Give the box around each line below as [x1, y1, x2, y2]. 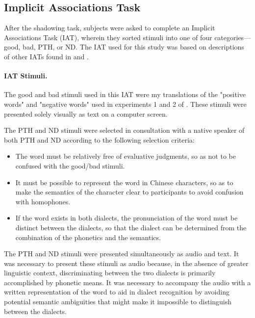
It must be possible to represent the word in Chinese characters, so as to [15, 177, 233, 187]
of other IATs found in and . [4, 51, 89, 61]
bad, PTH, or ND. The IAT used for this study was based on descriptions [23, 42, 244, 52]
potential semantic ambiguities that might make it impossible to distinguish [4, 296, 232, 307]
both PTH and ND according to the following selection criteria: [4, 134, 195, 145]
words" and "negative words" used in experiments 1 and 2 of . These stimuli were [4, 98, 247, 109]
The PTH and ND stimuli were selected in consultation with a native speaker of [4, 125, 245, 135]
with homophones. [15, 196, 71, 206]
